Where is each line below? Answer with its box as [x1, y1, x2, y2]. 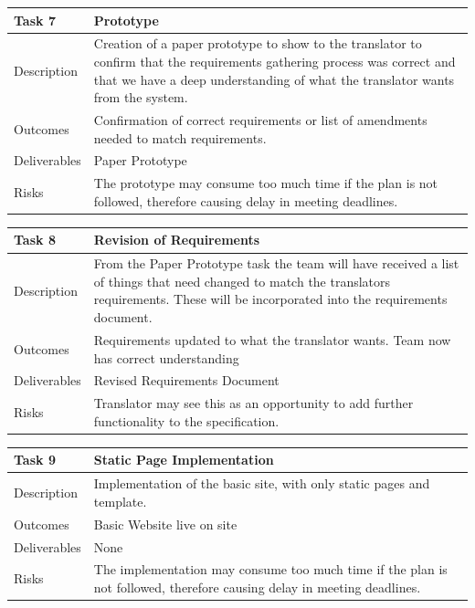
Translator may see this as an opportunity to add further [93, 393, 414, 413]
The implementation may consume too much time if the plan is [93, 560, 448, 579]
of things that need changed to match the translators [93, 271, 391, 290]
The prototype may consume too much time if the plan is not [93, 173, 438, 193]
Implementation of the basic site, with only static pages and [93, 474, 430, 493]
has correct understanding [93, 348, 239, 367]
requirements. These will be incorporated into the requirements [93, 289, 448, 309]
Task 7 [14, 10, 56, 29]
